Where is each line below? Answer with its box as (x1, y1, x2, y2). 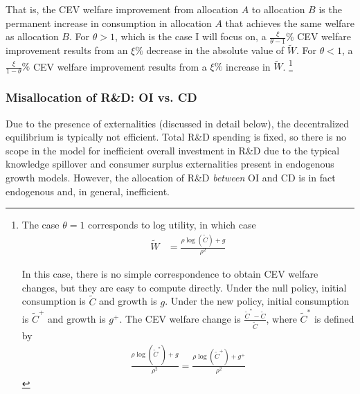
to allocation (251, 2, 305, 16)
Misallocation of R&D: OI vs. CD (6, 89, 197, 106)
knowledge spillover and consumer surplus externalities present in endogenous (6, 156, 334, 171)
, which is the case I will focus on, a (114, 29, 267, 44)
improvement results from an (6, 43, 128, 57)
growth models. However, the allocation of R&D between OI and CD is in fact (6, 170, 336, 184)
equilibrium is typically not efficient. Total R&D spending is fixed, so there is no (6, 129, 347, 144)
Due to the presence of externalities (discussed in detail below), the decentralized (6, 116, 350, 130)
